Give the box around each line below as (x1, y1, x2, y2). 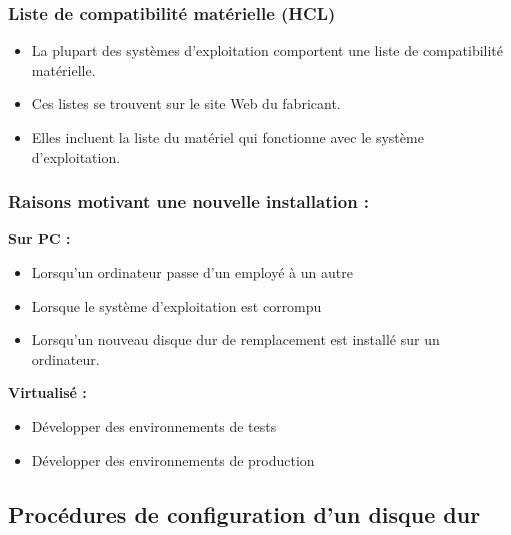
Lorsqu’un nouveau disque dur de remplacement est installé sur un (31, 329, 440, 350)
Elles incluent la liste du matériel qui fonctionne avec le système (31, 127, 424, 147)
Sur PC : (8, 228, 71, 249)
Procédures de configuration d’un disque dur (8, 498, 481, 529)
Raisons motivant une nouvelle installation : (8, 189, 370, 214)
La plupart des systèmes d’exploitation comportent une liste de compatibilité (31, 40, 504, 61)
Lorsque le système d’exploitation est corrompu (31, 295, 322, 316)
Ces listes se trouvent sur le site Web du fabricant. (31, 93, 341, 114)
